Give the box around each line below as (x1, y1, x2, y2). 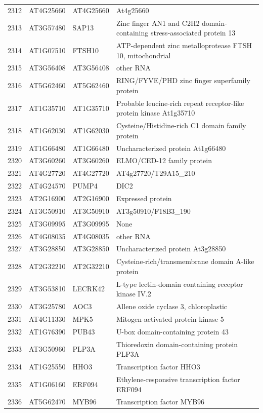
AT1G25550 (29, 361, 66, 372)
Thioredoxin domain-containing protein (116, 339, 238, 349)
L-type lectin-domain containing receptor (116, 278, 243, 289)
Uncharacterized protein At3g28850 (116, 243, 226, 254)
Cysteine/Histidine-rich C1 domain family (116, 120, 246, 131)
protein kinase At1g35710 (116, 107, 195, 118)
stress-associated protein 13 (150, 27, 236, 38)
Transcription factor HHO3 (116, 361, 200, 372)
